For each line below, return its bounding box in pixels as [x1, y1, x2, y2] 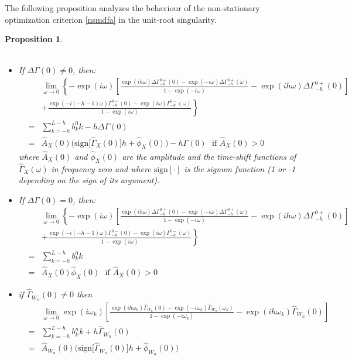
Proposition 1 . [5, 33, 63, 45]
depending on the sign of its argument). [18, 174, 160, 186]
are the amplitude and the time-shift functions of [122, 150, 296, 162]
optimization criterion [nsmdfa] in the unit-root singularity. [5, 13, 217, 25]
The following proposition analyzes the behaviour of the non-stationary [5, 2, 260, 13]
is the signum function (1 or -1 [184, 162, 296, 174]
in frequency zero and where [51, 162, 151, 174]
